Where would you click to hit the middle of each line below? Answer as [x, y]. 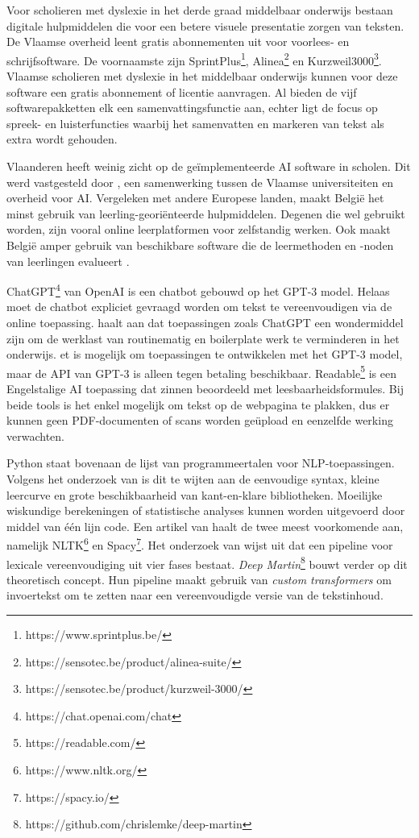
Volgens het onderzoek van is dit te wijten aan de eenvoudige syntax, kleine [193, 479]
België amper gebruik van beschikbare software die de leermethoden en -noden [200, 245]
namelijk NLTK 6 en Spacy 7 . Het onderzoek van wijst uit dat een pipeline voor [200, 544]
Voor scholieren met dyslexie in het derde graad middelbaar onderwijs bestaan [200, 10]
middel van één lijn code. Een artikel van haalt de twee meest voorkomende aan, [205, 526]
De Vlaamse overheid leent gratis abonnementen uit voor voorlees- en [178, 41]
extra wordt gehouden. [62, 139]
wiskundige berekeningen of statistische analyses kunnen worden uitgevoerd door [206, 510]
